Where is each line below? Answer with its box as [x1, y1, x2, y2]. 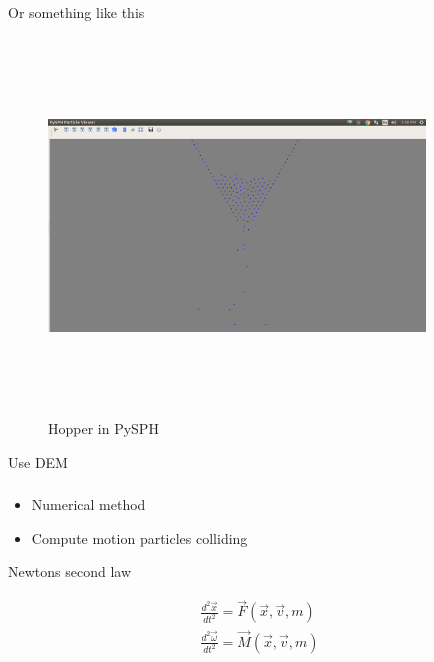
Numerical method [31, 494, 146, 515]
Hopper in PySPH [48, 418, 159, 439]
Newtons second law [8, 561, 132, 582]
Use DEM [8, 451, 68, 472]
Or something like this [8, 2, 145, 22]
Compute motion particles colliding [31, 527, 248, 548]
